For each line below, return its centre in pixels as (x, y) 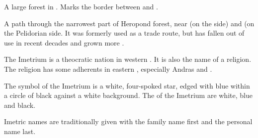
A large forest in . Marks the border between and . (81, 6)
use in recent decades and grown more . (64, 42)
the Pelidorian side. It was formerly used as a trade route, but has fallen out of (124, 33)
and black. (20, 105)
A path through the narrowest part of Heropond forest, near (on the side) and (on (129, 23)
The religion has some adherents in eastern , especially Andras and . (108, 69)
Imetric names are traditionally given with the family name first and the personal (128, 121)
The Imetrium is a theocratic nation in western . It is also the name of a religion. (128, 59)
